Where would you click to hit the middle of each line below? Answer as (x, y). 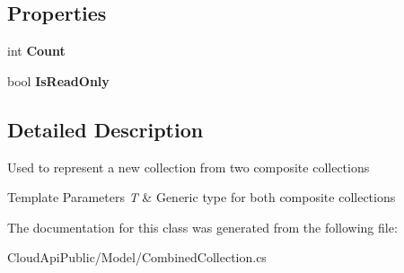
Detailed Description (105, 129)
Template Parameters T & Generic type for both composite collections (202, 197)
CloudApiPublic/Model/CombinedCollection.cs (137, 257)
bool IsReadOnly (58, 80)
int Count (36, 51)
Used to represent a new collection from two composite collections (189, 167)
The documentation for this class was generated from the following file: (202, 227)
